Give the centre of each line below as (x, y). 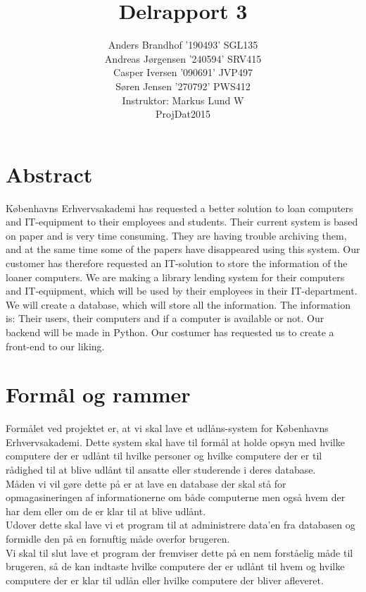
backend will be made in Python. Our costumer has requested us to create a (170, 332)
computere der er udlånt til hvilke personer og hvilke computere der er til (164, 456)
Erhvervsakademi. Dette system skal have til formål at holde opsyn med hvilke (175, 442)
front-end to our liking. (55, 346)
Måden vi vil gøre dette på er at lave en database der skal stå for (146, 483)
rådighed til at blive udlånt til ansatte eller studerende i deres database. (161, 470)
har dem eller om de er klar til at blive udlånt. (106, 511)
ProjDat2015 (183, 114)
